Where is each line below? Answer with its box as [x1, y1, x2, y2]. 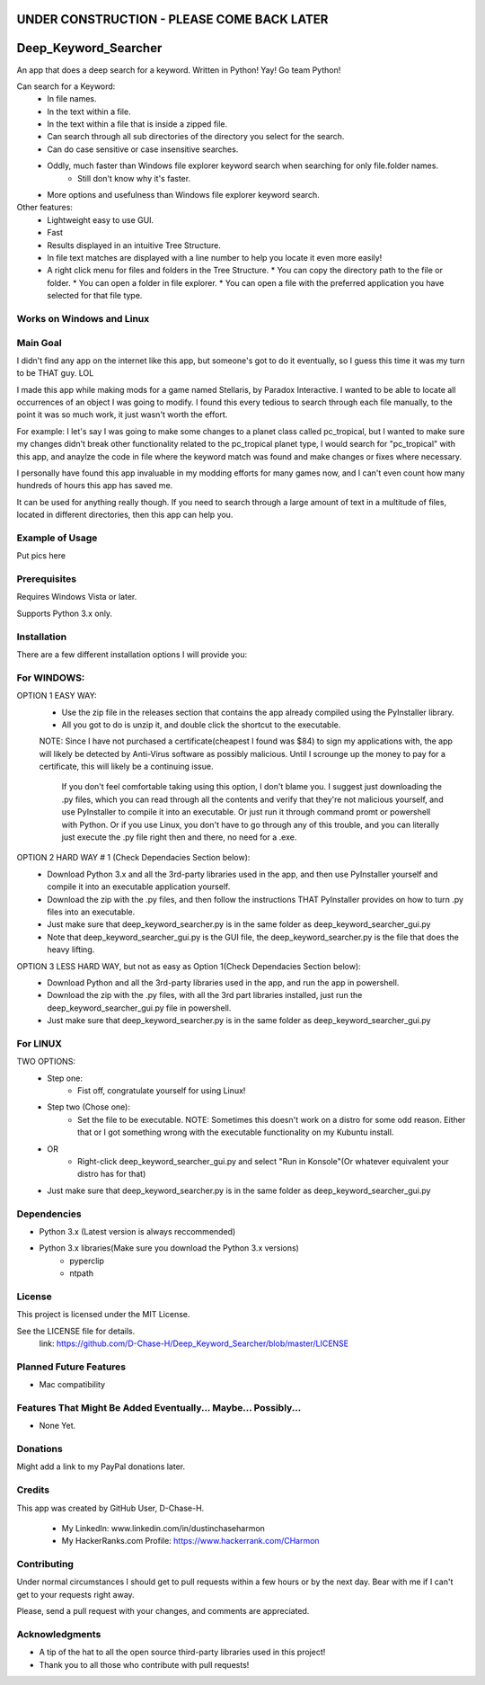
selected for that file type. [47, 290, 143, 301]
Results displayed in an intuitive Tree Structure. [47, 239, 222, 251]
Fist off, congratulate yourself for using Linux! [77, 1085, 246, 1096]
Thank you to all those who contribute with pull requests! [39, 1659, 250, 1670]
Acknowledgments [16, 1628, 101, 1641]
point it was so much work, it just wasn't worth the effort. [16, 409, 228, 420]
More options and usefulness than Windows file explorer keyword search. [47, 190, 320, 201]
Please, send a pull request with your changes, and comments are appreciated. [16, 1606, 310, 1617]
